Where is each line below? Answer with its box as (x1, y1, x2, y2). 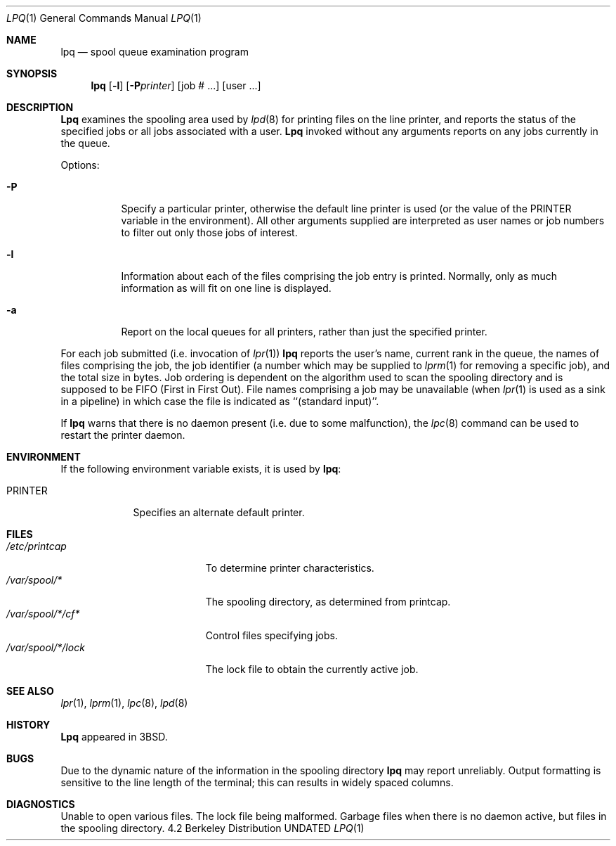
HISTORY (6, 719, 51, 731)
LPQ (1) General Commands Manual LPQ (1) (6, 12, 202, 24)
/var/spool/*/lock (6, 641, 85, 653)
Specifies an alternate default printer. (133, 506, 305, 518)
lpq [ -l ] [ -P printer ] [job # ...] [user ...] (91, 79, 261, 91)
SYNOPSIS (6, 68, 58, 79)
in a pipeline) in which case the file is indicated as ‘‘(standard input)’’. (60, 395, 379, 407)
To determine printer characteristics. (205, 562, 374, 574)
